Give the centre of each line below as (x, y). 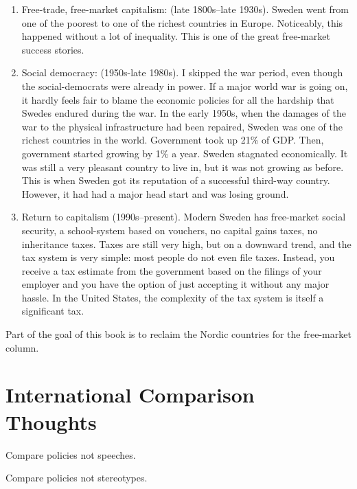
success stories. (53, 49)
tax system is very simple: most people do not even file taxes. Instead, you (178, 257)
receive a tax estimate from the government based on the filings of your (172, 270)
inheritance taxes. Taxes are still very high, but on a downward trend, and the (186, 243)
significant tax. (53, 311)
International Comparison (130, 395)
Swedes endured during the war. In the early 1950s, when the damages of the (184, 113)
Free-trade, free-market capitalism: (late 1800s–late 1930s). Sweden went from (185, 9)
